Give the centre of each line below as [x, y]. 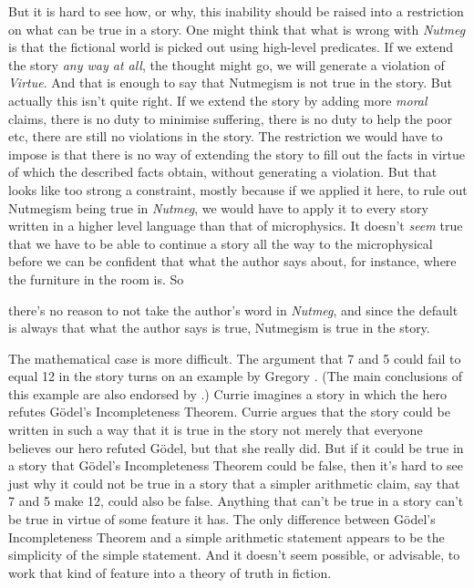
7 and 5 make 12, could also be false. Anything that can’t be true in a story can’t [236, 501]
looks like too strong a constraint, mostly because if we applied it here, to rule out [238, 189]
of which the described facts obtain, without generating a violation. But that [223, 172]
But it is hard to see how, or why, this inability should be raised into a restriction [236, 11]
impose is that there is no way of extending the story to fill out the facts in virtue [237, 154]
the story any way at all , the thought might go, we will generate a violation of [227, 64]
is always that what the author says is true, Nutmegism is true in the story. [219, 328]
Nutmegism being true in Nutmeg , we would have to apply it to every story [219, 207]
